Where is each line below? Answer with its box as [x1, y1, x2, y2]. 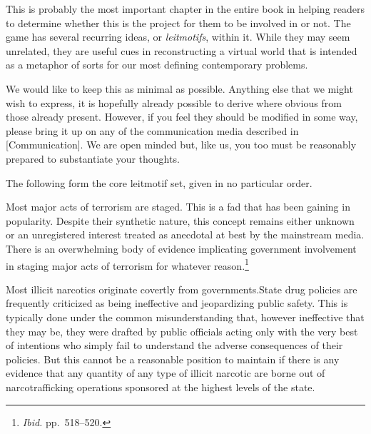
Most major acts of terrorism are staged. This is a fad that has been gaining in [6, 199, 350, 214]
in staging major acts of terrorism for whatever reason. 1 [6, 256, 249, 273]
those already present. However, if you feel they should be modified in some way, [6, 109, 358, 124]
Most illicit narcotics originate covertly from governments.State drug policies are [6, 281, 357, 296]
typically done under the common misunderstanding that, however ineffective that [6, 309, 365, 324]
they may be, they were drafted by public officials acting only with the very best [6, 323, 358, 338]
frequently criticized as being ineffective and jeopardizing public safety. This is [6, 296, 348, 311]
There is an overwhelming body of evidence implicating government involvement [6, 241, 357, 256]
